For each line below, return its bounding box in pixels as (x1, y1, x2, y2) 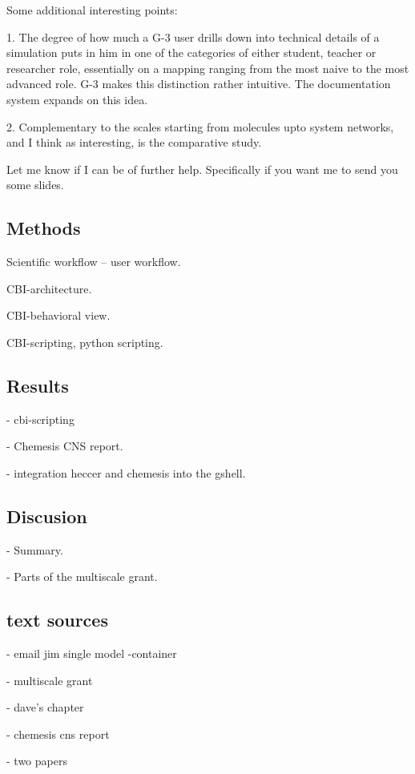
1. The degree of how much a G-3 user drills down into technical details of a (6, 28, 380, 45)
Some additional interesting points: (6, 2, 178, 18)
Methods (6, 216, 81, 240)
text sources (6, 607, 108, 632)
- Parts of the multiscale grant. (6, 568, 158, 585)
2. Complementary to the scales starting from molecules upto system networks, (6, 118, 394, 135)
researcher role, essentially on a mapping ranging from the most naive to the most (6, 59, 409, 76)
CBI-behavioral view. (6, 307, 111, 324)
